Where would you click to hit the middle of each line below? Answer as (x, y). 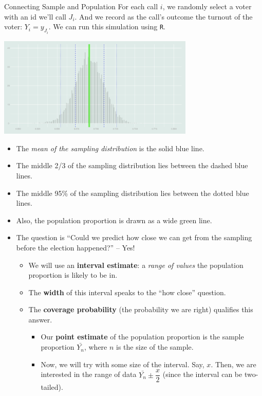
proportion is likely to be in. (73, 275)
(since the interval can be (202, 374)
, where (96, 347)
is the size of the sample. (155, 347)
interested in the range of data (89, 374)
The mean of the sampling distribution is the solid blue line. (110, 148)
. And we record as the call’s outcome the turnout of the (164, 16)
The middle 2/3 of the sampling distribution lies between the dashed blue (132, 165)
